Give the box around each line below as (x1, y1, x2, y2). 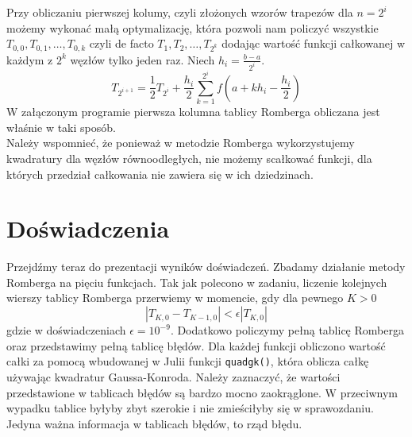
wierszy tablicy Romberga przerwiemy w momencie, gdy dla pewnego (6, 289, 344, 306)
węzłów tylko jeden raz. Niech (70, 51, 215, 68)
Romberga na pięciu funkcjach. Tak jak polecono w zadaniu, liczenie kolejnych (6, 273, 387, 290)
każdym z (6, 51, 53, 68)
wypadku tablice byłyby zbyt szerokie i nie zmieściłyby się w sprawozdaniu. (6, 400, 374, 416)
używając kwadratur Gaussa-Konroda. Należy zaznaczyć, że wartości (6, 368, 341, 385)
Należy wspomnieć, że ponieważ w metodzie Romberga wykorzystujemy (6, 134, 355, 151)
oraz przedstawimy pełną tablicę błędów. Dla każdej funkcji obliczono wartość (6, 337, 386, 354)
